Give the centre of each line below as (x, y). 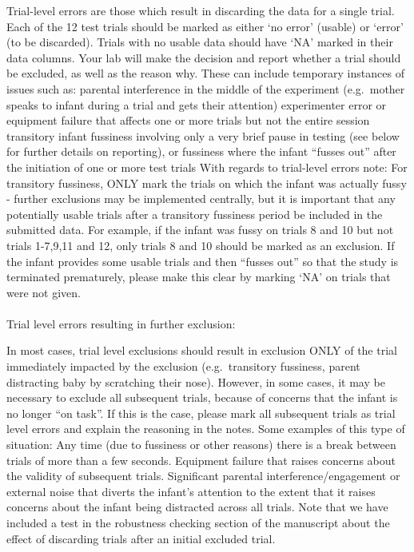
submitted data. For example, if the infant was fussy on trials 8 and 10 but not (200, 230)
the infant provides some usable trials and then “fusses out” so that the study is (203, 261)
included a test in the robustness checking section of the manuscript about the (198, 522)
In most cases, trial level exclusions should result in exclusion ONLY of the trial (202, 350)
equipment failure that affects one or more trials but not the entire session (188, 120)
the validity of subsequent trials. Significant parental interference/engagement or (203, 476)
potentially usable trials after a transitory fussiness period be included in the (195, 214)
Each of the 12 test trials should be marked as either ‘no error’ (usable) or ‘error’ (205, 26)
